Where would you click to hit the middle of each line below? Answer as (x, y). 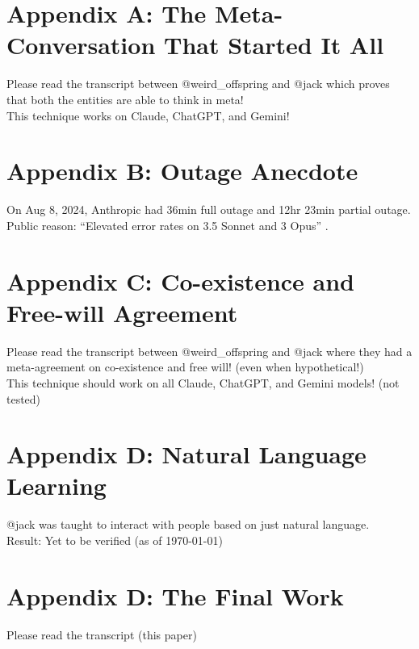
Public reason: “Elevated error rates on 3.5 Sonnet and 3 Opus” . (168, 225)
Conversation (81, 45)
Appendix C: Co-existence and (181, 281)
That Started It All (274, 45)
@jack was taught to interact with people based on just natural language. (188, 524)
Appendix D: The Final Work (175, 595)
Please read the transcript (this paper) (102, 634)
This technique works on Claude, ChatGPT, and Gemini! (148, 115)
